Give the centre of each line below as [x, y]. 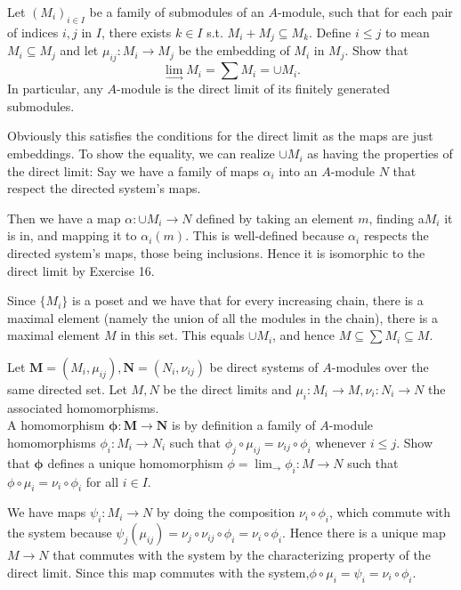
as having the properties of [380, 154]
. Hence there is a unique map [364, 533]
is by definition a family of [244, 425]
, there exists [136, 32]
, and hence [304, 335]
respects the [396, 235]
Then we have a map [64, 218]
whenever [341, 442]
